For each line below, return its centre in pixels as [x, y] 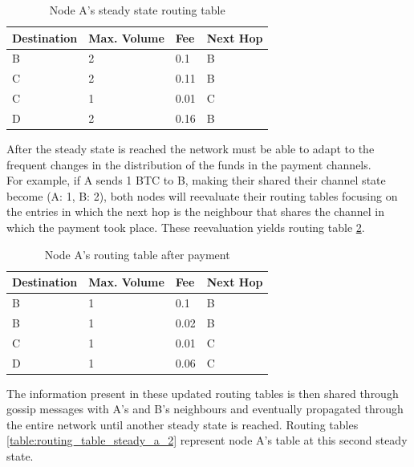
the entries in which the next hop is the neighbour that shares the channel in [195, 211]
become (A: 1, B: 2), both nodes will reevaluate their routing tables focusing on [202, 195]
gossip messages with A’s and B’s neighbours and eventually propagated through [205, 409]
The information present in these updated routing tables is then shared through [203, 393]
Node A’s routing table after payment [137, 254]
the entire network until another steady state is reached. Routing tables [183, 424]
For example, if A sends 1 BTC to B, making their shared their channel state [196, 180]
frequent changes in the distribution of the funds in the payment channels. [189, 164]
